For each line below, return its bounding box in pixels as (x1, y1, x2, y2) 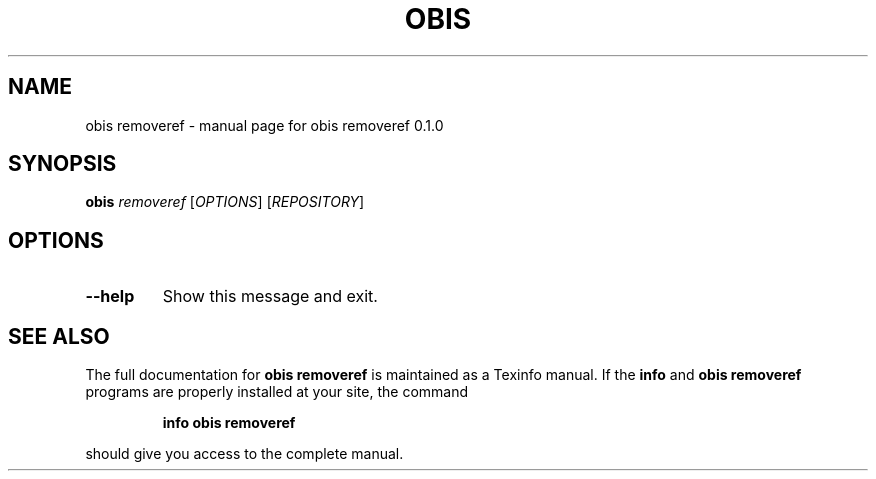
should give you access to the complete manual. (85, 445, 404, 463)
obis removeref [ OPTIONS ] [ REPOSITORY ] (85, 193, 365, 211)
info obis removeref (162, 414, 296, 432)
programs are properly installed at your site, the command (85, 383, 469, 401)
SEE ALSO (8, 323, 110, 349)
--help (85, 286, 135, 307)
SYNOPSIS (8, 151, 117, 177)
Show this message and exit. (162, 286, 378, 307)
